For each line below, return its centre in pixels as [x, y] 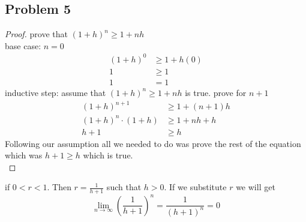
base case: [23, 45]
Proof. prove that [36, 34]
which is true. [108, 155]
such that [124, 187]
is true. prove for [216, 92]
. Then [59, 187]
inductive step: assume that [55, 92]
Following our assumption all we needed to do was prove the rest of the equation [153, 143]
